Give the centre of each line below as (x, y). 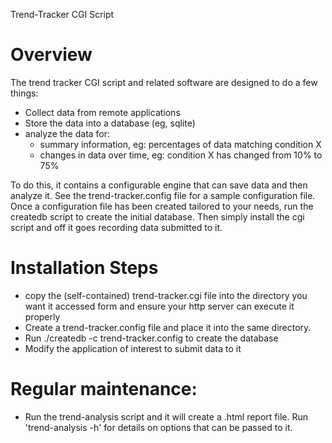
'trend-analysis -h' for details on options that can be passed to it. (158, 427)
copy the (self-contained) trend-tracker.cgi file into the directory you (166, 295)
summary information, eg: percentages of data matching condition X (180, 144)
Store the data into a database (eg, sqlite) (110, 123)
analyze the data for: (67, 133)
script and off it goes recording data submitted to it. (116, 227)
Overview (51, 55)
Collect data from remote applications (102, 112)
